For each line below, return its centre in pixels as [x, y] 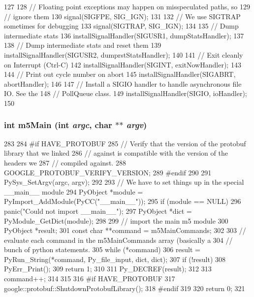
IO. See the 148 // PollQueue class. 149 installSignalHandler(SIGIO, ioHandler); [126, 93]
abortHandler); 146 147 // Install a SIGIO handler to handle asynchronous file [123, 83]
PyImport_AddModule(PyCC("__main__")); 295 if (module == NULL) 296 [123, 201]
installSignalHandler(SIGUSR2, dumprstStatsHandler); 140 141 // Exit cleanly [124, 54]
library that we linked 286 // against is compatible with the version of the [116, 153]
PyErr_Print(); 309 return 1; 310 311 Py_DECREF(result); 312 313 [108, 269]
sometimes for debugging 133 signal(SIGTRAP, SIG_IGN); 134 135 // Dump [121, 26]
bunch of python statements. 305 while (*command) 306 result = [102, 249]
